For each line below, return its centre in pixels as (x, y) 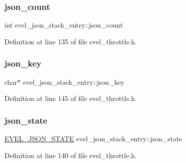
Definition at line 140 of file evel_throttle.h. (71, 155)
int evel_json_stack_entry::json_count (64, 25)
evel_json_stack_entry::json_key (74, 81)
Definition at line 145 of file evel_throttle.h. (71, 98)
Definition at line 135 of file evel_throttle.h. (71, 41)
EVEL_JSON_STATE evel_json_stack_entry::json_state (93, 139)
